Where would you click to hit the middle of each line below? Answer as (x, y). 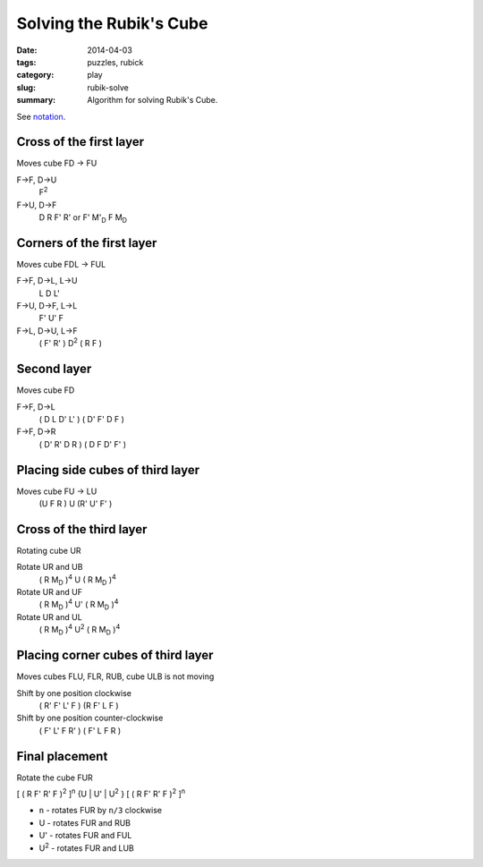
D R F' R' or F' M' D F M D (83, 218)
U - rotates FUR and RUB (85, 822)
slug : (26, 87)
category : (35, 75)
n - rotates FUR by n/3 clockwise (101, 811)
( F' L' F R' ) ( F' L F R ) (80, 730)
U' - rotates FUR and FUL (85, 836)
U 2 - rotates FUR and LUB (86, 847)
